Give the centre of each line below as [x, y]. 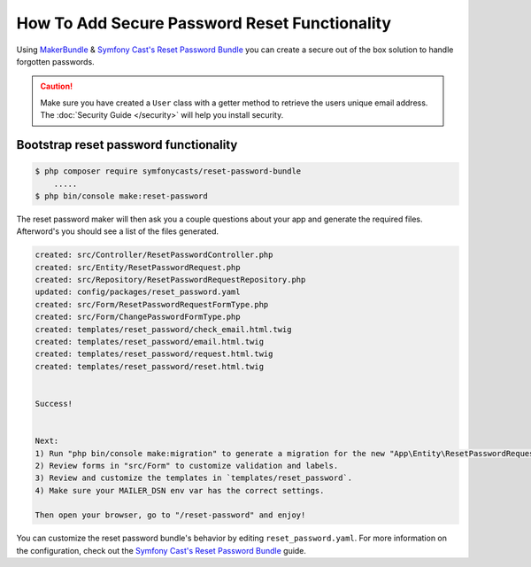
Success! [54, 404]
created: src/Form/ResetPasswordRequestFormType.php [152, 304]
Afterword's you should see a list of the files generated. [118, 231]
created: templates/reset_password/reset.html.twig [150, 366]
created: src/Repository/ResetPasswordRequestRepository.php [170, 280]
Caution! [57, 86]
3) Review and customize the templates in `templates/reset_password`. [194, 478]
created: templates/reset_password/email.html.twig [150, 342]
